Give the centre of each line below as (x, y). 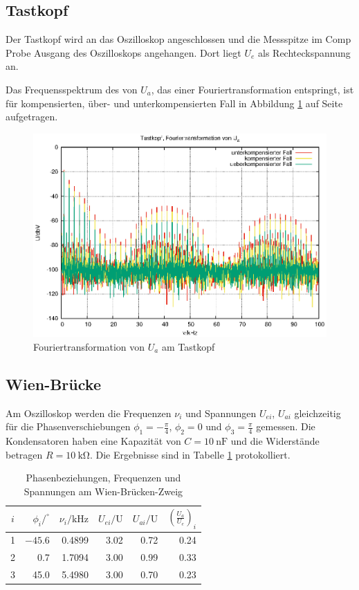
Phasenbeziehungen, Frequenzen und (103, 478)
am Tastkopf (188, 346)
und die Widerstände (275, 440)
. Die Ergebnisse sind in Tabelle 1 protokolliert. (190, 454)
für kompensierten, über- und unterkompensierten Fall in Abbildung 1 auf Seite (174, 103)
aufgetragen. (32, 117)
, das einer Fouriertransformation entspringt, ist (252, 89)
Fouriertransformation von (89, 346)
